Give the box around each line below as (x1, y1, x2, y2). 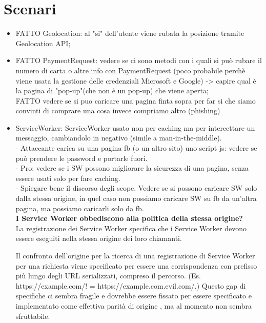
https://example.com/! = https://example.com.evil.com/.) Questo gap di (15, 280, 246, 291)
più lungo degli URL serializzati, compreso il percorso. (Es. (15, 270, 201, 281)
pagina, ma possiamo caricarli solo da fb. (15, 203, 144, 213)
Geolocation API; (15, 37, 71, 48)
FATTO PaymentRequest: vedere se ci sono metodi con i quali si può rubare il (15, 55, 262, 66)
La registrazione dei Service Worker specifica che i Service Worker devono (15, 223, 247, 233)
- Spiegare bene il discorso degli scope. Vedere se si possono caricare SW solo (15, 183, 257, 193)
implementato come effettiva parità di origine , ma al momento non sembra (15, 300, 252, 311)
